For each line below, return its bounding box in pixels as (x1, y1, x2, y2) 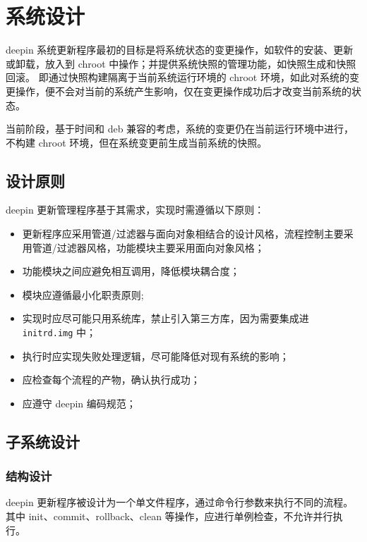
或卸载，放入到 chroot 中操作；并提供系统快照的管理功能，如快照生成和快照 (6, 56, 356, 70)
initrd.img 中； (22, 325, 97, 340)
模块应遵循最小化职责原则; (22, 287, 144, 302)
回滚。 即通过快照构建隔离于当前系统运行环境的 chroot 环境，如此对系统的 (6, 70, 349, 85)
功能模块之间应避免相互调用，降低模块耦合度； (22, 264, 240, 278)
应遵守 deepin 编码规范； (22, 395, 136, 410)
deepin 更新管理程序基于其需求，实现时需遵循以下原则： (6, 202, 265, 217)
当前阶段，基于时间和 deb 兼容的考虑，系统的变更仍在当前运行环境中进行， (6, 121, 354, 136)
